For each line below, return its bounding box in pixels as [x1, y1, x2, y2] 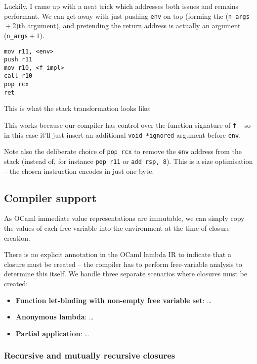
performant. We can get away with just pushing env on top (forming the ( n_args [4, 10, 250, 21]
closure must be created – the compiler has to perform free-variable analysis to [4, 259, 242, 269]
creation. [4, 232, 30, 243]
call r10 [4, 72, 33, 80]
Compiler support [4, 190, 97, 205]
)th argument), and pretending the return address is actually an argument [16, 20, 241, 31]
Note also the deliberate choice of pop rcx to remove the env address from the [4, 146, 242, 156]
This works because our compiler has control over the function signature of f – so [4, 120, 251, 130]
